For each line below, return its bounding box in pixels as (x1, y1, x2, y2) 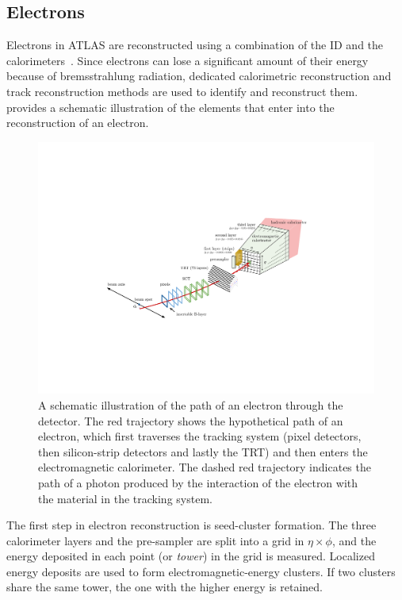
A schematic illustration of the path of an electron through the (38, 396, 343, 413)
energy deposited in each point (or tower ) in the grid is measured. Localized (6, 548, 375, 564)
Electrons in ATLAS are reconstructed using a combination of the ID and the (6, 37, 384, 53)
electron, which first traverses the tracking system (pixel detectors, (38, 428, 362, 444)
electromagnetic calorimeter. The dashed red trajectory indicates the (38, 459, 371, 475)
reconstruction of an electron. (6, 114, 149, 131)
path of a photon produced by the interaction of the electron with (38, 474, 358, 490)
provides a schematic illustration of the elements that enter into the (6, 98, 335, 115)
